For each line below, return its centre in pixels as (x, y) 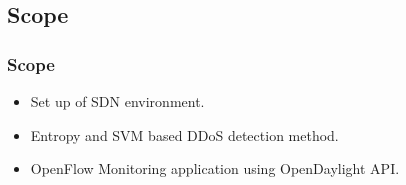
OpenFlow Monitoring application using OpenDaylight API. (215, 168)
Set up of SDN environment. (117, 101)
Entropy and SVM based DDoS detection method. (184, 134)
